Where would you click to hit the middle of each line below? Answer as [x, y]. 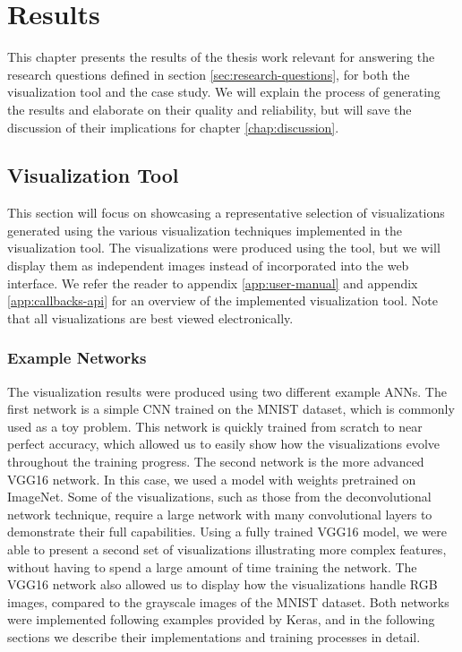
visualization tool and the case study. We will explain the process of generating [224, 92]
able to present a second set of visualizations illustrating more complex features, [227, 549]
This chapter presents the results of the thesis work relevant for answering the [221, 57]
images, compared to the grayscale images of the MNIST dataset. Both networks [228, 601]
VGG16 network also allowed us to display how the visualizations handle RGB [222, 584]
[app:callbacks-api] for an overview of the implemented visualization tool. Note [222, 300]
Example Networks [77, 358]
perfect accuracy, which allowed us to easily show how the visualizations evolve [224, 444]
